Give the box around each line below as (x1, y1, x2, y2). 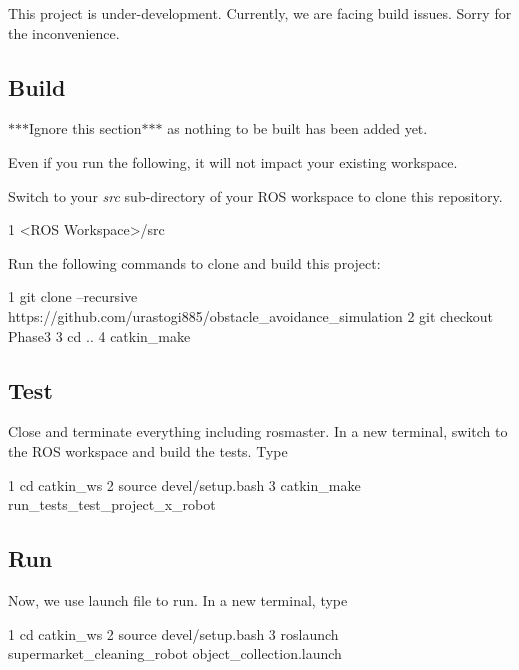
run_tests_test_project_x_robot (8, 494, 216, 515)
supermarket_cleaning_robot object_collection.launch (8, 643, 342, 664)
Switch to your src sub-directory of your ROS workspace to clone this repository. (8, 185, 503, 206)
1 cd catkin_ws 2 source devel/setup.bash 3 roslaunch (8, 623, 339, 644)
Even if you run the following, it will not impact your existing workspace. (8, 151, 458, 172)
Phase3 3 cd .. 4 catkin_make (8, 325, 191, 346)
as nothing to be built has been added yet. (167, 118, 428, 139)
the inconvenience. (8, 22, 120, 43)
